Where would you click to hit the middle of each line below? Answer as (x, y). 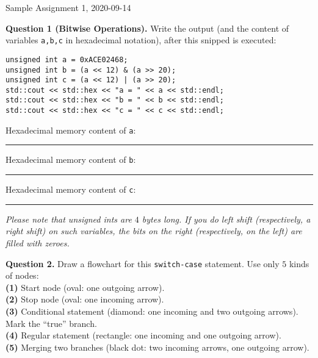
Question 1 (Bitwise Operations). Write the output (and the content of (147, 28)
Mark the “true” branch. (51, 323)
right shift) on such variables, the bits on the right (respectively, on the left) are (154, 231)
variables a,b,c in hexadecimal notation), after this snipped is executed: (141, 40)
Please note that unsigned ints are (69, 219)
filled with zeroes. (38, 242)
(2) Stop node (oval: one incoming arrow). (85, 299)
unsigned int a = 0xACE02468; (67, 59)
